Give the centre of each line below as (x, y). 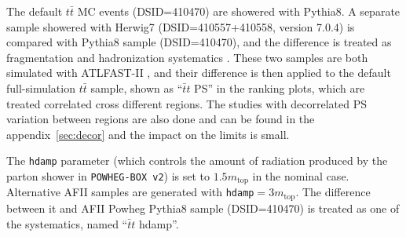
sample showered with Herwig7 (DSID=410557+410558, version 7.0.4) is (181, 26)
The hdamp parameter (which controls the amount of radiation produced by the (197, 160)
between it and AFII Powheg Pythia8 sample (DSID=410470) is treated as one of (203, 208)
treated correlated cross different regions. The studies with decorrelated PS (187, 103)
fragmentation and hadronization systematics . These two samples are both (187, 57)
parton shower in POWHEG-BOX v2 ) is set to (108, 176)
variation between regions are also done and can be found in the (161, 119)
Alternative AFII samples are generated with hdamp (130, 192)
